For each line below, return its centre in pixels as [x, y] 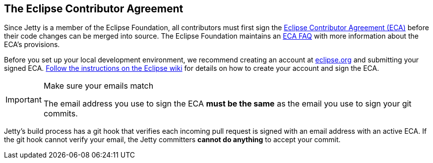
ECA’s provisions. [32, 45]
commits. [61, 114]
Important [24, 100]
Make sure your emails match [98, 86]
